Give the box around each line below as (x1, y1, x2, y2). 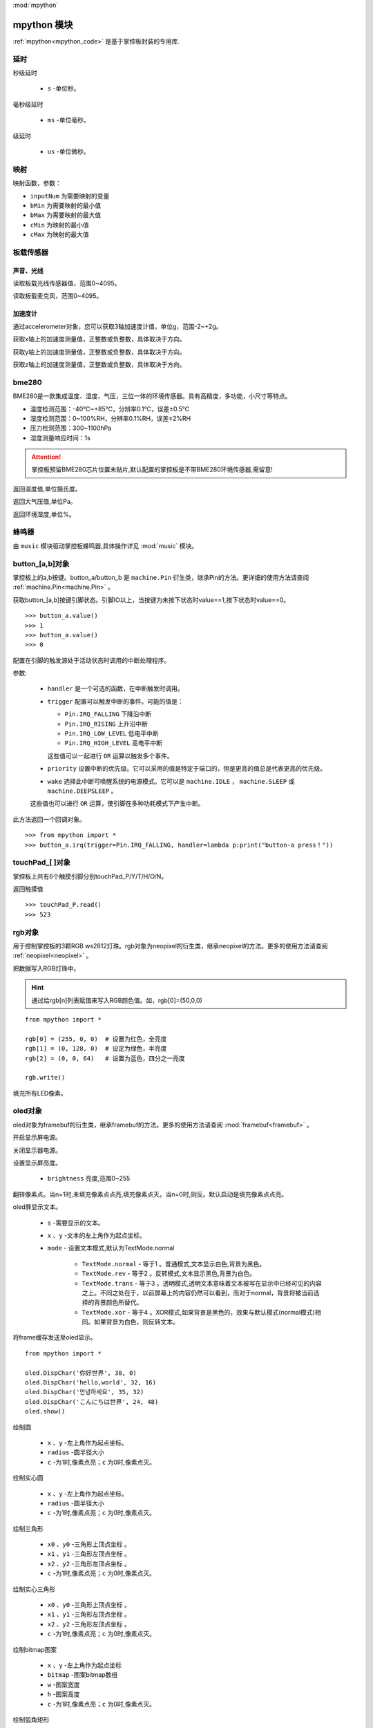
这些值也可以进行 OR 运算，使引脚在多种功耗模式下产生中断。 (30, 799, 204, 808)
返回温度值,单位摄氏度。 (12, 485, 82, 493)
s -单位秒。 (47, 84, 80, 93)
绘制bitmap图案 (12, 1645, 57, 1653)
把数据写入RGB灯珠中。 (12, 964, 80, 973)
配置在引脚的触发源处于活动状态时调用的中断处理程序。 (12, 656, 171, 664)
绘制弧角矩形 (12, 1715, 50, 1724)
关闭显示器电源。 (12, 1146, 61, 1154)
